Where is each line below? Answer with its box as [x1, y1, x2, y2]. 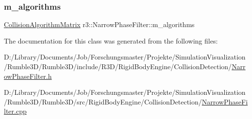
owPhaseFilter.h [4, 71, 52, 81]
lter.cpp [4, 106, 27, 116]
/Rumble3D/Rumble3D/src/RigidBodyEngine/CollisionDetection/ [4, 96, 202, 106]
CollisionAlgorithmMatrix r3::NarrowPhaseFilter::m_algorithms [4, 19, 195, 30]
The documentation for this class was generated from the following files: [4, 35, 218, 45]
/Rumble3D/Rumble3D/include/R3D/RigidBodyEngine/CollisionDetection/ [4, 61, 232, 71]
